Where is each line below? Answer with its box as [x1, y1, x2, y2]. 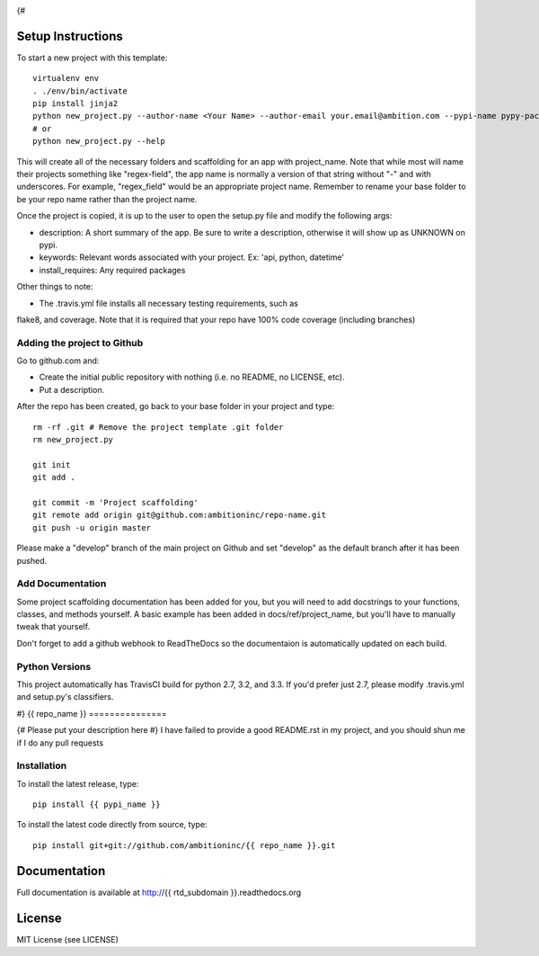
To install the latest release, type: [16, 778, 139, 789]
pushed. [16, 555, 48, 566]
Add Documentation [16, 577, 107, 590]
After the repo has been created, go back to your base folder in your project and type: [16, 401, 335, 412]
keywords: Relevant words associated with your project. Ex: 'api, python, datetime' [39, 252, 345, 263]
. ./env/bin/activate [32, 85, 128, 96]
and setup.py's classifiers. [16, 692, 114, 702]
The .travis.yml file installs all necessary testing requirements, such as [39, 298, 298, 308]
